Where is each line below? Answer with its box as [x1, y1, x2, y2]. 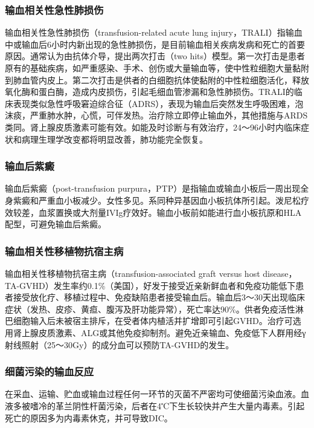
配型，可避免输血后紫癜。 [5, 218, 106, 230]
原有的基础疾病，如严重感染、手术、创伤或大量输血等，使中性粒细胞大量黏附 [5, 62, 309, 74]
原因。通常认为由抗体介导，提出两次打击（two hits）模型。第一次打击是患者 [5, 50, 306, 62]
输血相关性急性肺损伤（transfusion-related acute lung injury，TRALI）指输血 [5, 26, 303, 39]
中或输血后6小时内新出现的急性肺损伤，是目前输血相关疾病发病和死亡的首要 [5, 37, 305, 50]
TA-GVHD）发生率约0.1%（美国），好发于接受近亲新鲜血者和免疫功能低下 [5, 279, 296, 291]
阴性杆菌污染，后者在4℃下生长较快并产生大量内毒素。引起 [72, 399, 305, 412]
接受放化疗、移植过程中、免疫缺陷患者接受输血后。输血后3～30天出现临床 [13, 291, 305, 303]
